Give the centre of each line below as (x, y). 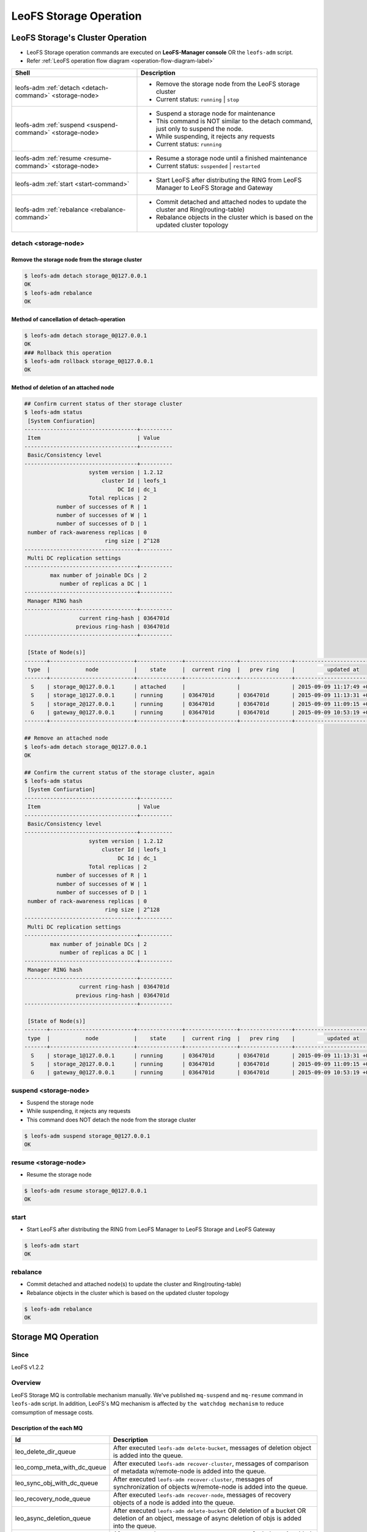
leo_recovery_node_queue (53, 1499)
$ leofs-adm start (52, 1246)
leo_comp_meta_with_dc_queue (61, 1468)
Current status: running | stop (198, 99)
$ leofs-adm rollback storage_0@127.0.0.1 (89, 361)
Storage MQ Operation (55, 1337)
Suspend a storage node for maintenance (216, 113)
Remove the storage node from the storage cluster (77, 260)
